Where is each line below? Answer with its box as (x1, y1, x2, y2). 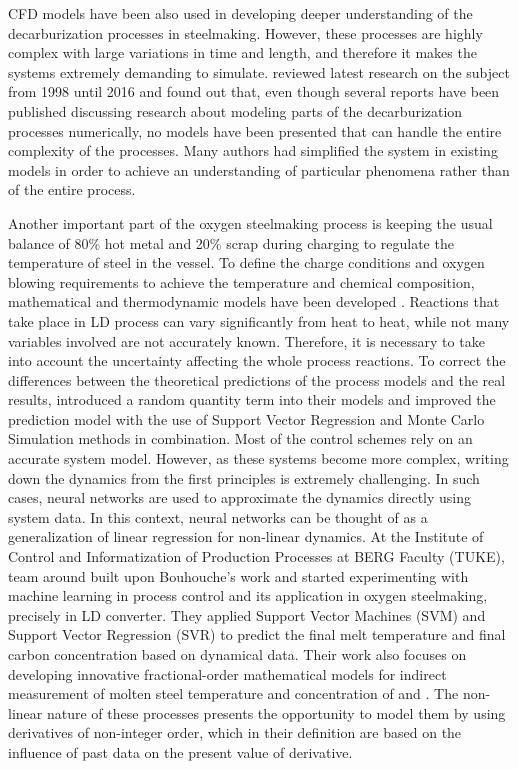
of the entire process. (8, 179, 136, 200)
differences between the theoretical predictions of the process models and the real (8, 369, 506, 390)
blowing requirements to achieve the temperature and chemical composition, (8, 271, 475, 292)
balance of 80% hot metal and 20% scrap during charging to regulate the (8, 232, 454, 253)
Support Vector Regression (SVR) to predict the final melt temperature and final (8, 624, 506, 645)
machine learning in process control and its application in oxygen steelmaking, (8, 585, 488, 606)
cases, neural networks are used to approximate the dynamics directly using (8, 487, 472, 508)
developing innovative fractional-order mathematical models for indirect (8, 663, 447, 684)
